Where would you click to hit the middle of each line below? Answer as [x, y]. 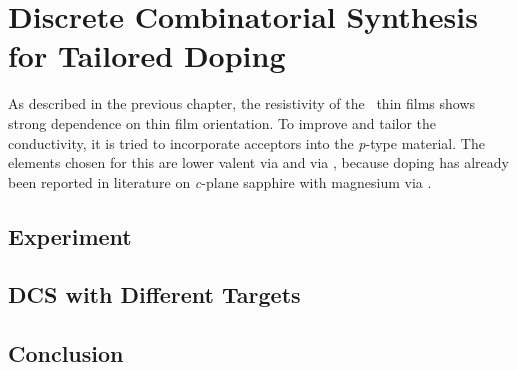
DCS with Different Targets [154, 294]
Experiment [70, 235]
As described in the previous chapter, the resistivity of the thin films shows [242, 103]
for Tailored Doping [147, 55]
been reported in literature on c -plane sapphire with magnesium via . [220, 181]
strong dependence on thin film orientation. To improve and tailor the [222, 122]
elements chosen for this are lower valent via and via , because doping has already [259, 162]
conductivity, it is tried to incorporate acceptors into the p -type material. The [246, 142]
